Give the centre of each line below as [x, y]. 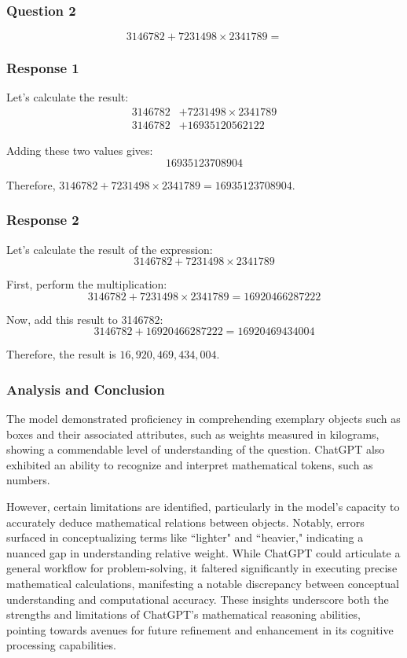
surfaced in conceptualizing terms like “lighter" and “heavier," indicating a [185, 537]
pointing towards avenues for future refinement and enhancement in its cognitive [200, 629]
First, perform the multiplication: [87, 284]
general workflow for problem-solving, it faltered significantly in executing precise [202, 568]
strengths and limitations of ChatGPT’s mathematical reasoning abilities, [183, 614]
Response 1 [43, 68]
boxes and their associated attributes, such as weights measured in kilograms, [193, 434]
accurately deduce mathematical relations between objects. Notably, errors [185, 522]
